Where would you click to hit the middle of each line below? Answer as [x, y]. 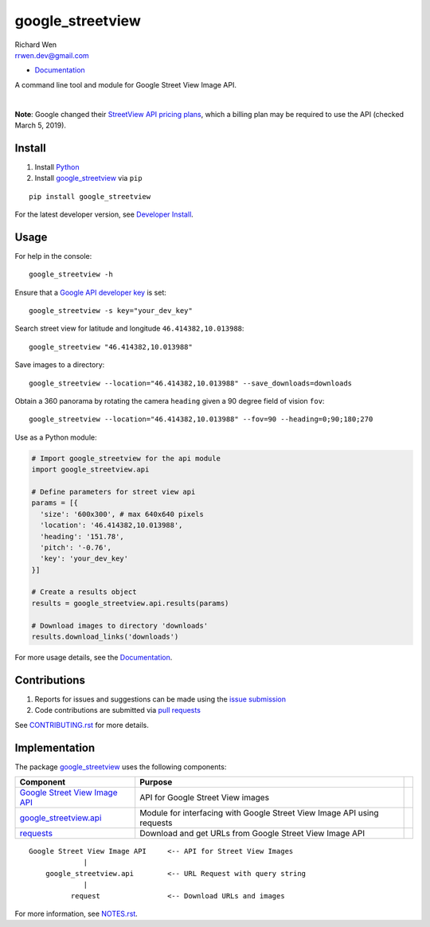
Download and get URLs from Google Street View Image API [252, 833]
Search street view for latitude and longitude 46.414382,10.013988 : [129, 329]
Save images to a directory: [60, 365]
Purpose [156, 782]
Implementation [55, 747]
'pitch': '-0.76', [76, 547]
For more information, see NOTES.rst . [76, 913]
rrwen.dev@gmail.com [52, 55]
